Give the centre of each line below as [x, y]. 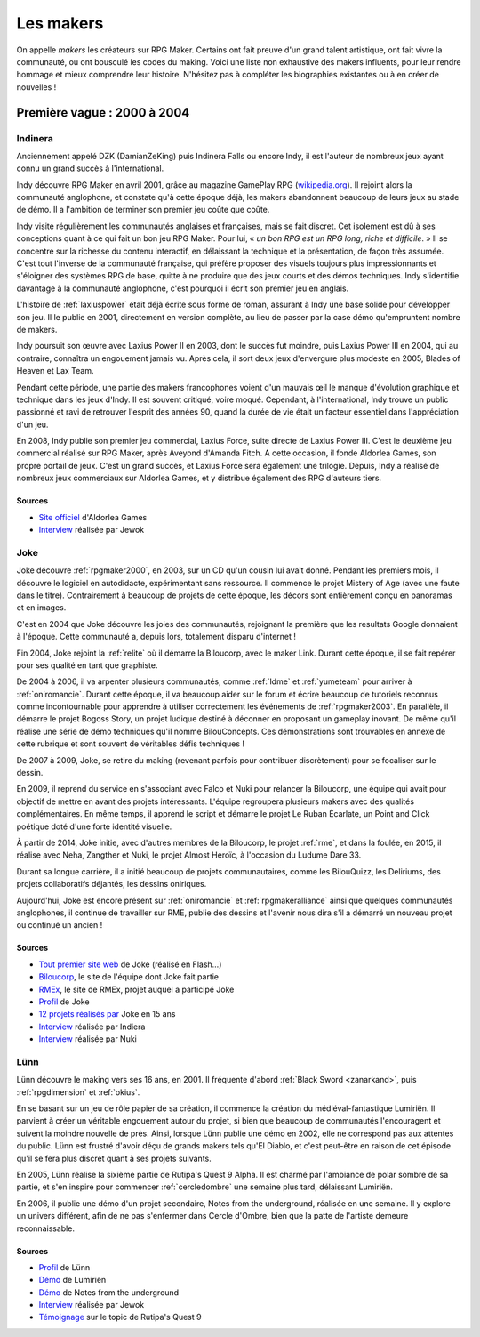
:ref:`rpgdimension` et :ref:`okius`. [78, 1092]
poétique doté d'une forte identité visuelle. [94, 826]
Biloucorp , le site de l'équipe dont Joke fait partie [129, 977]
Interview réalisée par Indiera [92, 1027]
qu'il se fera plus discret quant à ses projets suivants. [114, 1158]
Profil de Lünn [64, 1267]
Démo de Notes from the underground [109, 1292]
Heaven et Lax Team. [55, 371]
